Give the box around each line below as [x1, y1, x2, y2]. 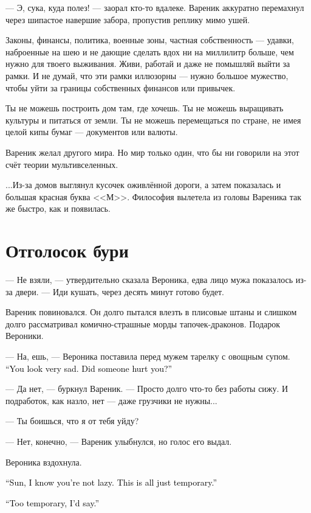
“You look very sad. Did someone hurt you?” [5, 361, 173, 374]
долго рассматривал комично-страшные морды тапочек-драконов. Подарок [5, 317, 281, 330]
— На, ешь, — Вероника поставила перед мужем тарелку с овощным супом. [5, 350, 290, 362]
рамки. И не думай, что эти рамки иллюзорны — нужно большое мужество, [5, 69, 289, 82]
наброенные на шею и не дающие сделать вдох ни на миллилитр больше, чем [5, 45, 294, 58]
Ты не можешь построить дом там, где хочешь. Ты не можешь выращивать [5, 102, 284, 114]
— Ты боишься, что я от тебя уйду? [5, 414, 139, 427]
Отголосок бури [5, 238, 129, 263]
